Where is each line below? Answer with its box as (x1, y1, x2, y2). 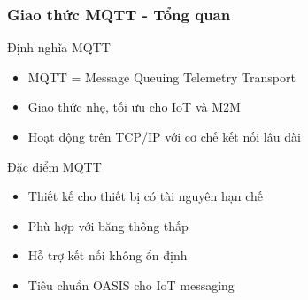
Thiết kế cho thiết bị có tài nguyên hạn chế (27, 187, 263, 205)
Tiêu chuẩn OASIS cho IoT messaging (27, 275, 235, 294)
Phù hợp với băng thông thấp (27, 216, 189, 235)
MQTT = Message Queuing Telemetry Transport (27, 67, 296, 86)
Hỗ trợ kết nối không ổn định (27, 246, 188, 265)
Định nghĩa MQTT (7, 38, 111, 57)
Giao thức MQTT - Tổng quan (7, 3, 231, 25)
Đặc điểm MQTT (7, 157, 102, 175)
